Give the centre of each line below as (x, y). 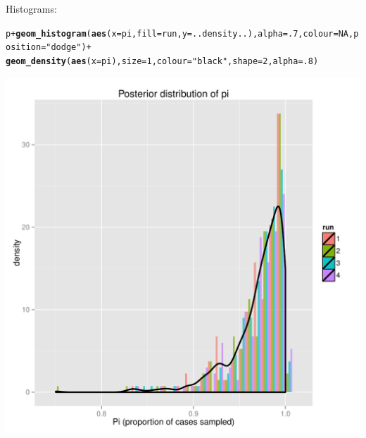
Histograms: (31, 8)
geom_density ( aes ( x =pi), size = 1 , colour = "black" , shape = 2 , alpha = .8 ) (162, 61)
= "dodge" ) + (66, 48)
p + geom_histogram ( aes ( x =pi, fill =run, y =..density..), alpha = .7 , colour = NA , (180, 33)
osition (24, 48)
